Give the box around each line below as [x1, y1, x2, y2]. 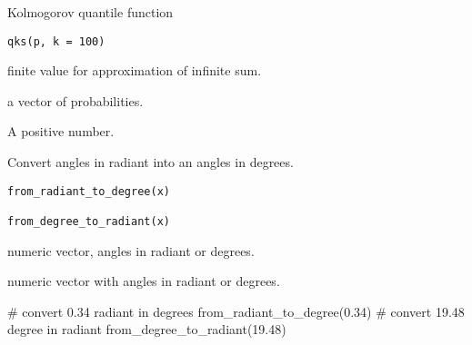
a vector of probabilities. [7, 91, 144, 110]
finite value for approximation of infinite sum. [7, 61, 262, 80]
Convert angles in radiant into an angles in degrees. [7, 153, 294, 172]
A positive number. [7, 122, 115, 141]
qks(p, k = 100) [7, 34, 105, 48]
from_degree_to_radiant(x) [7, 214, 170, 228]
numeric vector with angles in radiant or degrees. [7, 271, 280, 291]
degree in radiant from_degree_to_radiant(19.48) [7, 320, 286, 339]
